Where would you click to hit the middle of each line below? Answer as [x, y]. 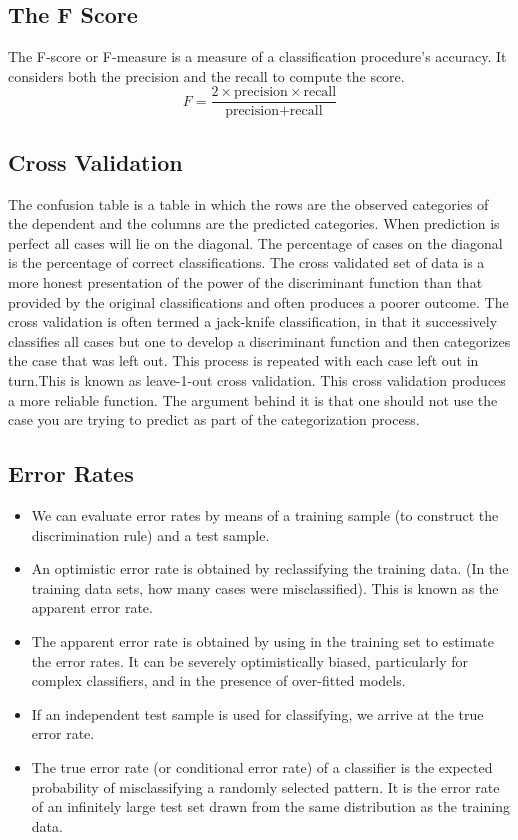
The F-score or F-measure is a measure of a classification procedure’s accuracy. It [257, 56]
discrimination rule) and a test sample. [150, 534]
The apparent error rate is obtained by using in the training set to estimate [262, 640]
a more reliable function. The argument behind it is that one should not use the [253, 399]
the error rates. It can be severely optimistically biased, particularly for [249, 660]
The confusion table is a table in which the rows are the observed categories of [248, 203]
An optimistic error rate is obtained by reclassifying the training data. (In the [270, 568]
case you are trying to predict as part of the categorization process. [214, 419]
